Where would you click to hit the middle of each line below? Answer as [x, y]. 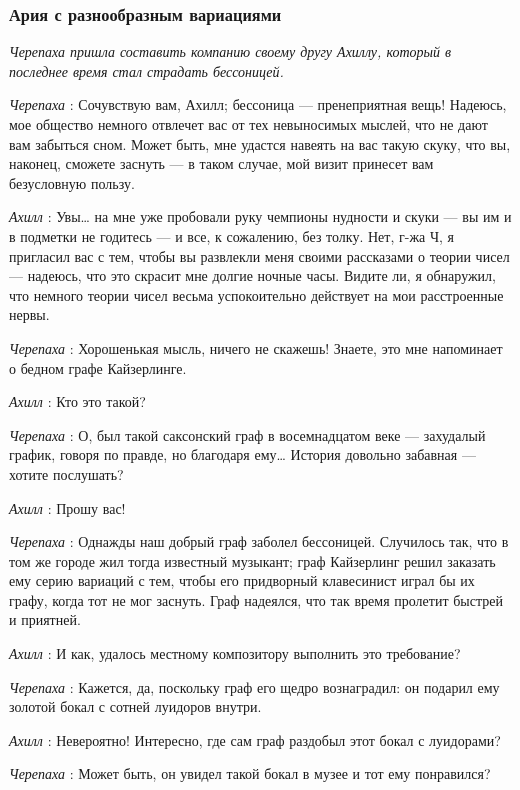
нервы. [29, 314]
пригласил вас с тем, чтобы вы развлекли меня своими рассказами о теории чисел [259, 255]
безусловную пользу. [72, 182]
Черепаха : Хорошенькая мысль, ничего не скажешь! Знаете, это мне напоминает [256, 347]
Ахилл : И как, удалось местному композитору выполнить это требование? [235, 653]
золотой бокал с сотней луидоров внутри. [135, 706]
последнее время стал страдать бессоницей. [146, 70]
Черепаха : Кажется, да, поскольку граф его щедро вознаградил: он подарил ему [254, 686]
